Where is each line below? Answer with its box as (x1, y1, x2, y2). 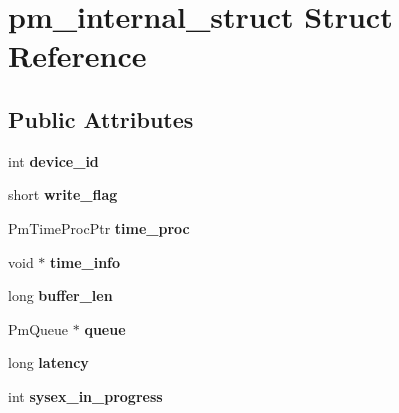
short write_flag (8, 184, 118, 205)
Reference (8, 35, 147, 76)
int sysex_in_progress (8, 385, 163, 406)
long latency (8, 352, 89, 373)
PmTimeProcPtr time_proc (8, 217, 190, 238)
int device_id (8, 150, 99, 171)
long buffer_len (8, 285, 113, 306)
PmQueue (8, 318, 69, 339)
